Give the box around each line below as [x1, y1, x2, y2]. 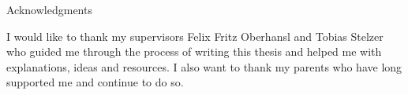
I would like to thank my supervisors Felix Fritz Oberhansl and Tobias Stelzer [6, 27, 384, 44]
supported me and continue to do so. [6, 74, 184, 90]
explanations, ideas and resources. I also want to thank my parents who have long [6, 58, 402, 75]
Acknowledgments [6, 2, 92, 17]
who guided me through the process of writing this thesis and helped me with [6, 43, 382, 60]
